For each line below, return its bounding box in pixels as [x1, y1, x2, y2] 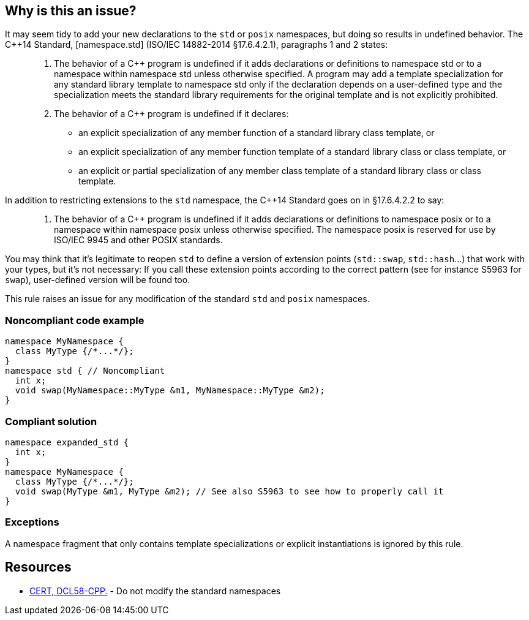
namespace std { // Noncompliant [5, 366, 165, 376]
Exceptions [5, 516, 59, 529]
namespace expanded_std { [5, 437, 129, 447]
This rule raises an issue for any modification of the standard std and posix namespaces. [5, 293, 370, 304]
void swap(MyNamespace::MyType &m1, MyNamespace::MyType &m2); [15, 385, 325, 396]
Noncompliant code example [5, 314, 144, 327]
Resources [5, 559, 72, 575]
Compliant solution [5, 415, 97, 428]
